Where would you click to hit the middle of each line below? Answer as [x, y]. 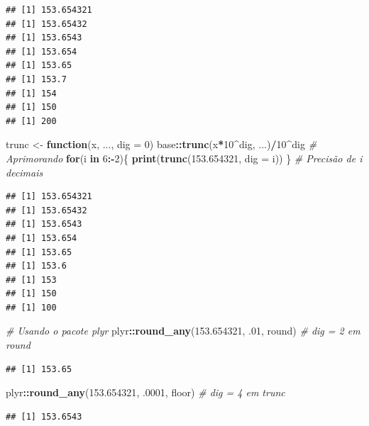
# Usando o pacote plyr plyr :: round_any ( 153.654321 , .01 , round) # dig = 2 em [183, 331]
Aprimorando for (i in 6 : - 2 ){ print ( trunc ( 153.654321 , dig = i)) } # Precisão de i [184, 158]
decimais [24, 172]
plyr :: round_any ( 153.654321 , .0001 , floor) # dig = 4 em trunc [145, 392]
